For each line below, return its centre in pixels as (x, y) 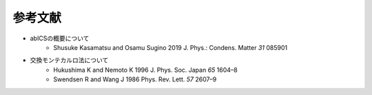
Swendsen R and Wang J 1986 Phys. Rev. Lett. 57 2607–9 (135, 79)
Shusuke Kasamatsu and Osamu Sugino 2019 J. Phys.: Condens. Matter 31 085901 (170, 47)
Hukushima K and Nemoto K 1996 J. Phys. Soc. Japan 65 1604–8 (145, 70)
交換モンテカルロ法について (69, 60)
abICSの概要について (60, 38)
